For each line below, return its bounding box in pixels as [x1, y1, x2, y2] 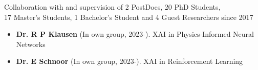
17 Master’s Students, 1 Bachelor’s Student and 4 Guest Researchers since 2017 [4, 11, 253, 22]
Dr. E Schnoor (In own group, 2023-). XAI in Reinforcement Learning [16, 56, 243, 66]
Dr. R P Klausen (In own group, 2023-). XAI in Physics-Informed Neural [16, 29, 254, 39]
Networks [16, 38, 46, 49]
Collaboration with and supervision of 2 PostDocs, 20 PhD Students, [4, 2, 221, 12]
